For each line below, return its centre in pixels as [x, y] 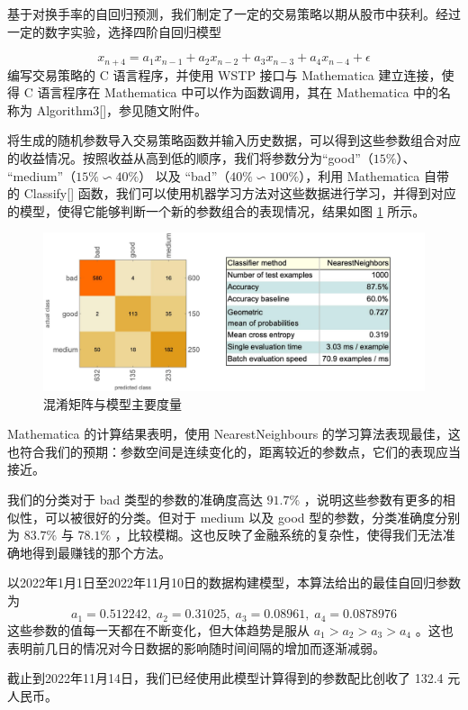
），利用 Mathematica [360, 175]
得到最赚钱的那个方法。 [101, 552]
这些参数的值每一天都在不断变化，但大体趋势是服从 [158, 629]
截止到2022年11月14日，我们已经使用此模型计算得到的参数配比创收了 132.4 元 [234, 678]
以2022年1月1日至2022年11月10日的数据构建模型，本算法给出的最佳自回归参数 [234, 583]
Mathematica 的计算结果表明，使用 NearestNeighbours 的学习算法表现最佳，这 [234, 434]
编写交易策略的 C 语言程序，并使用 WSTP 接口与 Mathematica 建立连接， [225, 74]
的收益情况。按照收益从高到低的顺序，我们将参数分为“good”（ [190, 158]
